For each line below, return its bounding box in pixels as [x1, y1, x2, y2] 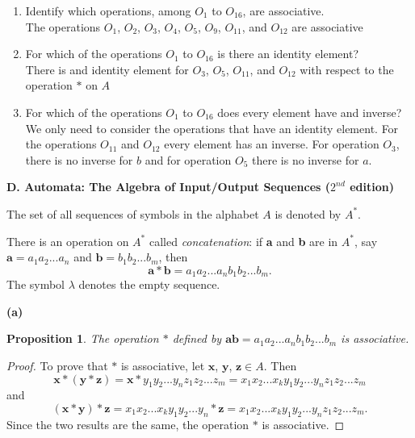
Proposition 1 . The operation [6, 330, 159, 347]
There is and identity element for [25, 60, 189, 77]
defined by [172, 330, 222, 347]
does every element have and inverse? [217, 103, 402, 120]
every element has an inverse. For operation [164, 136, 379, 152]
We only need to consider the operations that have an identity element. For [25, 119, 399, 136]
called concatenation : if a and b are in [149, 232, 338, 249]
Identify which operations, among [25, 2, 191, 19]
